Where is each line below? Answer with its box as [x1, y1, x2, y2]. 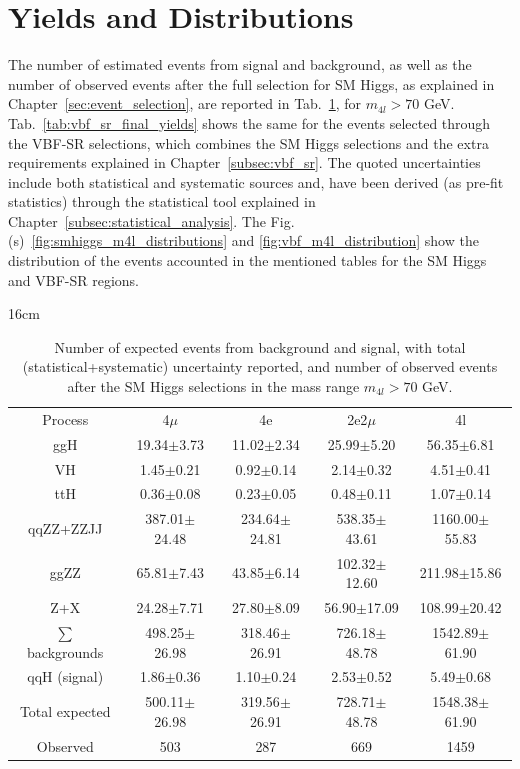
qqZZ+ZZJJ [28, 518, 103, 539]
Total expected [19, 701, 111, 722]
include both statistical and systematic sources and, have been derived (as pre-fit [8, 171, 504, 192]
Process [42, 408, 89, 429]
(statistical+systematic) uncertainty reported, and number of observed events [22, 356, 498, 377]
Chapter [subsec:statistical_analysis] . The [8, 210, 266, 231]
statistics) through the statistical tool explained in [8, 191, 316, 212]
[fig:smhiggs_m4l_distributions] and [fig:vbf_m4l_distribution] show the [31, 230, 479, 251]
